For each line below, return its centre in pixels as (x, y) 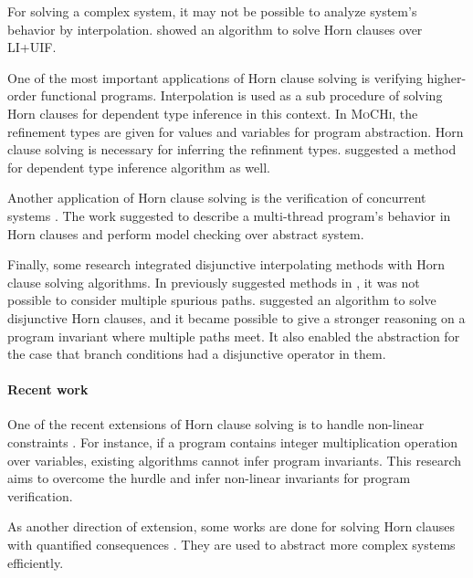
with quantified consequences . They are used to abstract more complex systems (231, 545)
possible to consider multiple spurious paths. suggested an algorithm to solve (222, 300)
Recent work (48, 389)
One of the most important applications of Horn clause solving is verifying (215, 77)
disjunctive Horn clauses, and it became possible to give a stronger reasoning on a (236, 317)
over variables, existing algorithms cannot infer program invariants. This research (235, 460)
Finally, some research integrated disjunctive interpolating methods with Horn (226, 264)
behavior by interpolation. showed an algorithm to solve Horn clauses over (215, 29)
